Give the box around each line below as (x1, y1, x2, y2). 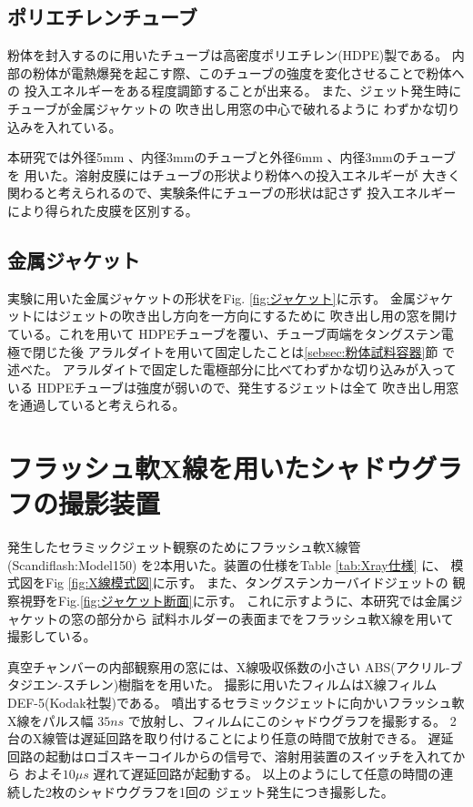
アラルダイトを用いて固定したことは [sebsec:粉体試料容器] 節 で (87, 342, 456, 361)
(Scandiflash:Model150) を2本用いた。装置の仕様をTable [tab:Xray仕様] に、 (7, 555, 447, 574)
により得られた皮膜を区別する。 (7, 200, 198, 220)
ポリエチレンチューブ (7, 3, 197, 31)
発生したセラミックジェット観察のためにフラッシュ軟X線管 (7, 537, 361, 557)
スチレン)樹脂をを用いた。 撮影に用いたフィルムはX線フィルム (62, 675, 438, 694)
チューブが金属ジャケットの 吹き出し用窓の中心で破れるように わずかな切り (7, 98, 460, 117)
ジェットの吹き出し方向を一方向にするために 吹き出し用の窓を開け (57, 306, 458, 325)
